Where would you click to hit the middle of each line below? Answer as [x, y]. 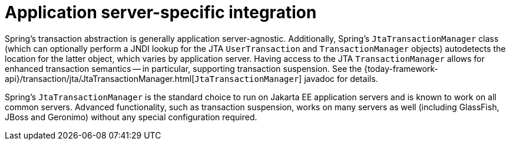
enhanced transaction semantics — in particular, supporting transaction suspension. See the [183, 68]
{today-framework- [401, 68]
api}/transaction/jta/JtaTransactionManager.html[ [100, 78]
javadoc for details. [341, 78]
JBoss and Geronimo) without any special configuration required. [131, 117]
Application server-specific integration [161, 12]
